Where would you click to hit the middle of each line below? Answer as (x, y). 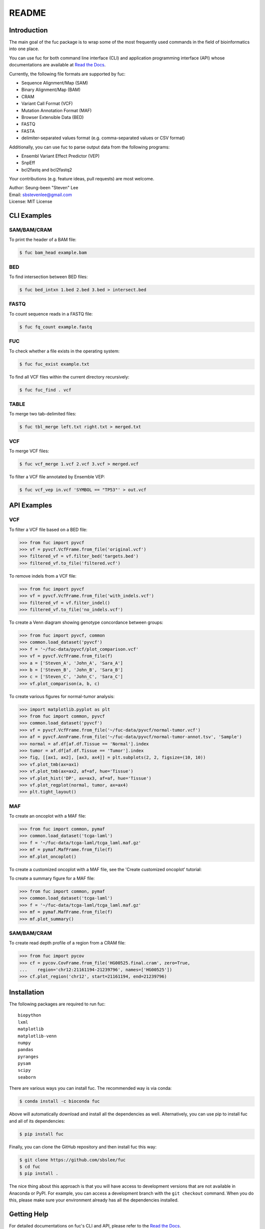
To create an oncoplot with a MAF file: (48, 816)
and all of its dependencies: (37, 1121)
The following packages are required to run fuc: (57, 1004)
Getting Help (29, 1214)
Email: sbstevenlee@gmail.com (40, 195)
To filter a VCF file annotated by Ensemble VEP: (57, 476)
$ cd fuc (30, 1167)
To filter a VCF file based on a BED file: (48, 529)
